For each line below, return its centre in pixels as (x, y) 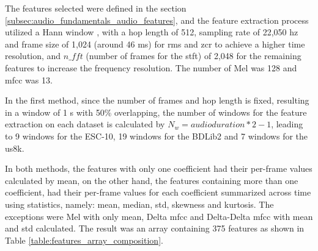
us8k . (15, 148)
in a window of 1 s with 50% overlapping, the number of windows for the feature (156, 112)
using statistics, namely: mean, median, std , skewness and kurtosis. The (139, 204)
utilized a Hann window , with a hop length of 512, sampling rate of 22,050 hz (152, 32)
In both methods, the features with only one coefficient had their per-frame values (159, 168)
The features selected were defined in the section (96, 8)
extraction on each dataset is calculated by (85, 124)
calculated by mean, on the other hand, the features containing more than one (152, 180)
